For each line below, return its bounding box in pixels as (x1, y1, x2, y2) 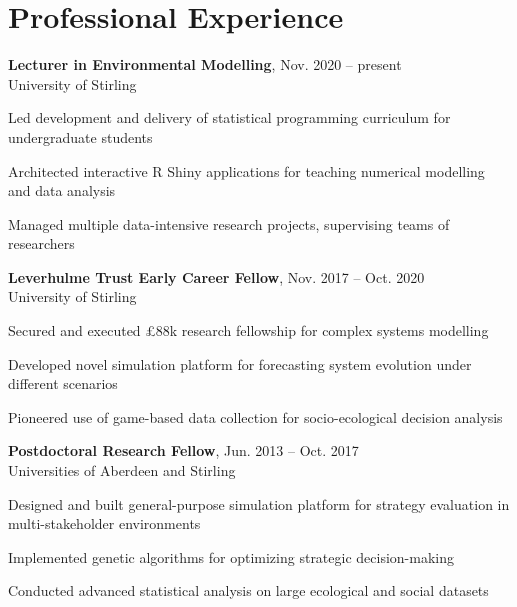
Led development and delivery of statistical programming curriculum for (8, 107, 451, 128)
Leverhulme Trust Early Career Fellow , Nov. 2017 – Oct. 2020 (8, 266, 425, 287)
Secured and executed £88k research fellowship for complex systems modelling (8, 320, 489, 341)
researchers (8, 233, 75, 254)
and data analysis (8, 180, 116, 201)
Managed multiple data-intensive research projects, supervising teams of (8, 213, 450, 234)
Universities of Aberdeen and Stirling (8, 460, 236, 481)
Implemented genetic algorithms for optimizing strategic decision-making (8, 546, 454, 567)
